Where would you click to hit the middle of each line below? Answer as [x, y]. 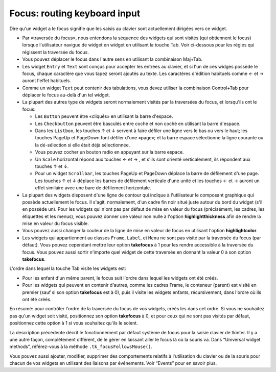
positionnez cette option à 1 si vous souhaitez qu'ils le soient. [74, 323]
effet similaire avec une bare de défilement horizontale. [93, 188]
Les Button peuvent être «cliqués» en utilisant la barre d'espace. [104, 116]
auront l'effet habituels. [47, 81]
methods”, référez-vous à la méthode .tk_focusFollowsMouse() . [81, 346]
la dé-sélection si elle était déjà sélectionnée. [83, 145]
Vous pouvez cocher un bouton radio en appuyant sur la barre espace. [109, 152]
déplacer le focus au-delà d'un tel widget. [66, 95]
